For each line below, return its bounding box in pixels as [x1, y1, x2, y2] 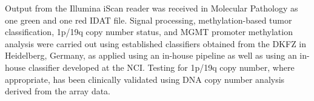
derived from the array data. [5, 85, 111, 97]
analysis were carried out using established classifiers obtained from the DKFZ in [5, 37, 307, 50]
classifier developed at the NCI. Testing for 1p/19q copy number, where [28, 60, 295, 73]
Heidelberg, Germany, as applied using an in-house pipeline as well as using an [5, 49, 297, 62]
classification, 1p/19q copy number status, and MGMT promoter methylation [5, 25, 293, 38]
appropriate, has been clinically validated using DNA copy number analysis [5, 73, 285, 85]
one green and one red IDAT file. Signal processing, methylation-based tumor [5, 13, 292, 26]
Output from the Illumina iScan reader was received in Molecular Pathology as [5, 2, 298, 14]
